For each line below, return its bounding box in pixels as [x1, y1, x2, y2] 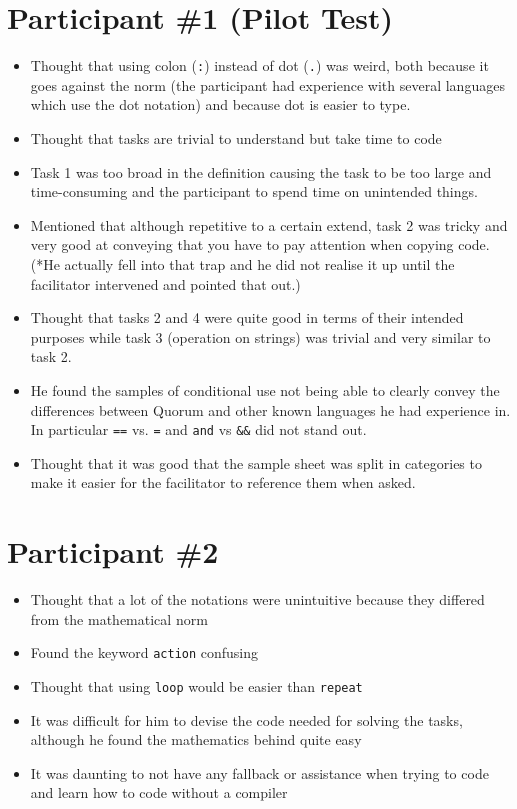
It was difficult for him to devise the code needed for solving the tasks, [30, 709, 463, 730]
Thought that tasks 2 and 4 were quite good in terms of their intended [30, 307, 464, 328]
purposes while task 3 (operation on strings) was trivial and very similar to [30, 326, 491, 347]
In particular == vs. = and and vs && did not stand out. [30, 419, 367, 440]
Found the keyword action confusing [30, 642, 259, 663]
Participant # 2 [7, 531, 219, 572]
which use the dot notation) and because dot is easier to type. [30, 94, 411, 115]
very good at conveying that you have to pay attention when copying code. [30, 234, 490, 255]
